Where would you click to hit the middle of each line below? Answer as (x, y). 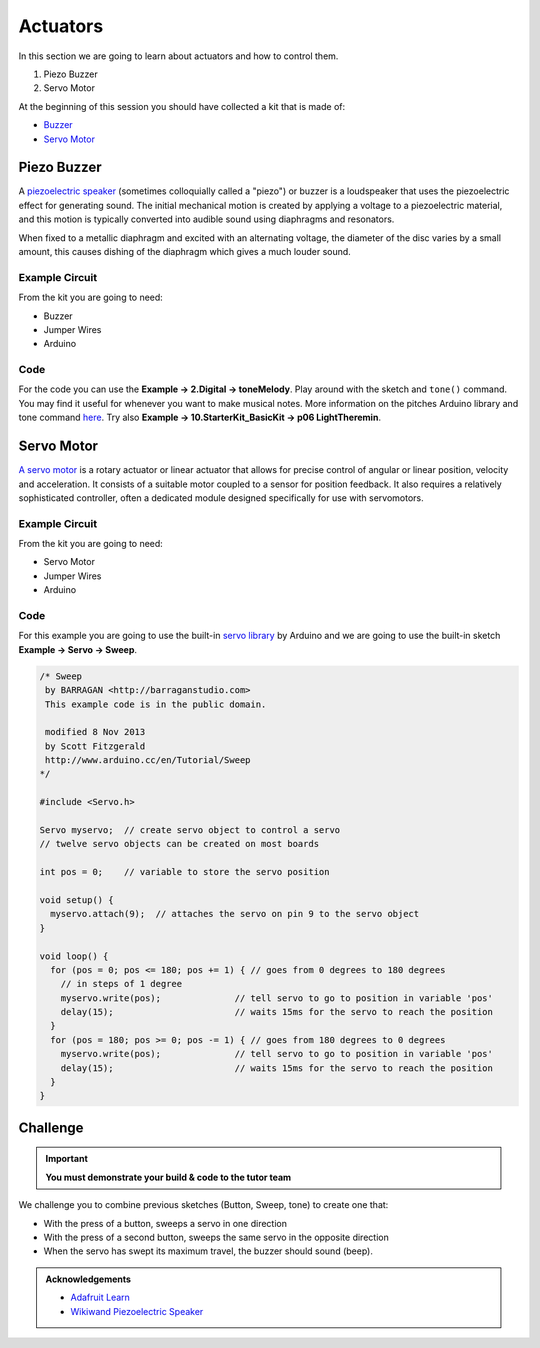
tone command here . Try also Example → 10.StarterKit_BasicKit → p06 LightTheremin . (200, 417)
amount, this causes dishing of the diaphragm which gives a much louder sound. (185, 251)
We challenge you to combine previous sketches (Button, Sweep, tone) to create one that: (203, 1205)
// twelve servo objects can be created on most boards (179, 844)
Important (67, 1159)
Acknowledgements (88, 1279)
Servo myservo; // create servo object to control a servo (190, 830)
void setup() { (76, 899)
